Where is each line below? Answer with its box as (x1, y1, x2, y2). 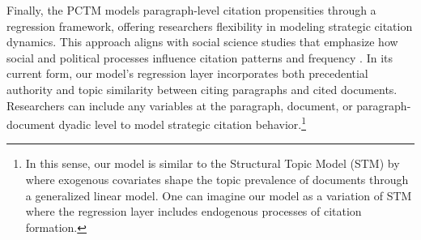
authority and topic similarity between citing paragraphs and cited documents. (6, 80, 398, 97)
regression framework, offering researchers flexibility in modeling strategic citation (6, 17, 413, 34)
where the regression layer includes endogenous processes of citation (25, 203, 362, 220)
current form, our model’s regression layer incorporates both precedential (6, 65, 368, 82)
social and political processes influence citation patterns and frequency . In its (6, 49, 393, 66)
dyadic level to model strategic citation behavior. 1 (58, 114, 306, 132)
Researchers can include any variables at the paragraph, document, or (6, 96, 353, 114)
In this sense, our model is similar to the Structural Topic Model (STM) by (25, 155, 400, 172)
